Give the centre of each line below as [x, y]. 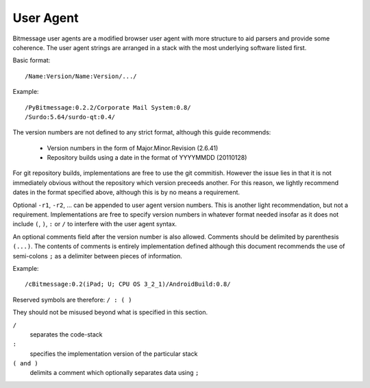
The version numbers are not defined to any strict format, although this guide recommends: [142, 132]
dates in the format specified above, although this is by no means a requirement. [126, 193]
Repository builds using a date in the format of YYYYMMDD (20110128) [147, 158]
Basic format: [32, 60]
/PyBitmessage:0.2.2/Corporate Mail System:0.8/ [108, 107]
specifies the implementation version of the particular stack [114, 354]
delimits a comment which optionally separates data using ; [114, 373]
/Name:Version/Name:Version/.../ [81, 76]
